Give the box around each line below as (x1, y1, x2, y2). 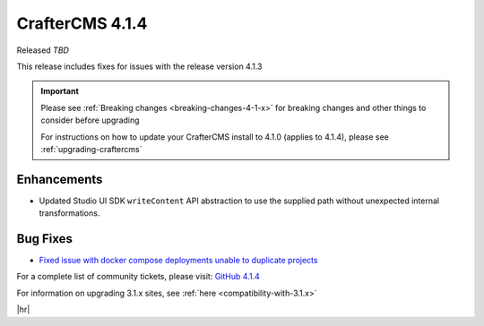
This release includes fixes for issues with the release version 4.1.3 (16, 61, 264, 72)
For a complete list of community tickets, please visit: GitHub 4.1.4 (16, 271, 260, 282)
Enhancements (16, 171, 103, 187)
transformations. (39, 208, 100, 219)
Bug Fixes (16, 231, 73, 246)
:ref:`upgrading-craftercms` (40, 143, 143, 154)
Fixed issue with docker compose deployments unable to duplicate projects (39, 255, 318, 266)
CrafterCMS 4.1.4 (16, 13, 148, 33)
